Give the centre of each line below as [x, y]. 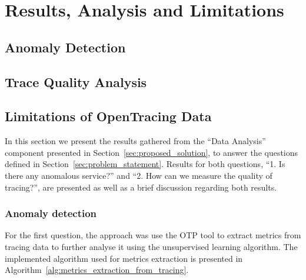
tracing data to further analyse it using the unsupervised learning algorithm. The [151, 246]
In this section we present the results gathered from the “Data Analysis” [135, 141]
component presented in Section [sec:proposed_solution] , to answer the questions [152, 152]
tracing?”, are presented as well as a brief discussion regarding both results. [141, 187]
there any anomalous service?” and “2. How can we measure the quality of [139, 175]
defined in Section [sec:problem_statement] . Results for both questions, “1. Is [145, 164]
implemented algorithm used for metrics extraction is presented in [124, 258]
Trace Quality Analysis [76, 81]
